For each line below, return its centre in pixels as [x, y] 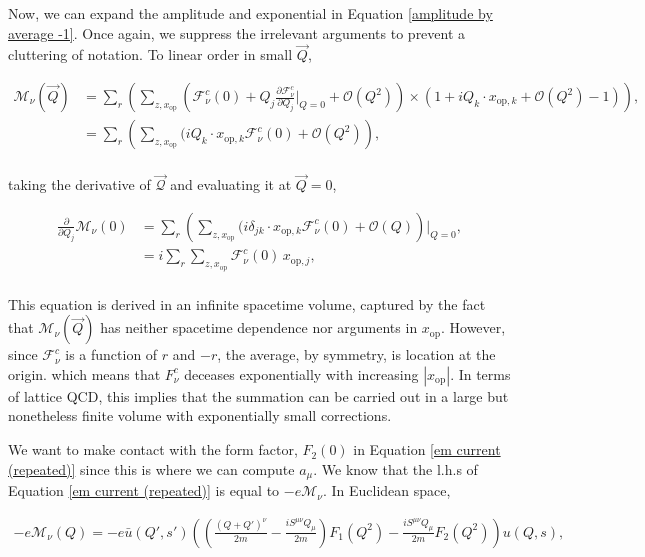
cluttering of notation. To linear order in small [150, 54]
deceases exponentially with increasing [301, 373]
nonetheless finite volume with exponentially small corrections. [200, 415]
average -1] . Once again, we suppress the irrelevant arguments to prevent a [237, 32]
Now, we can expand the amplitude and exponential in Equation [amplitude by [250, 13]
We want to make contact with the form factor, [153, 449]
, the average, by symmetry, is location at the [356, 354]
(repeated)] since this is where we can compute [151, 468]
